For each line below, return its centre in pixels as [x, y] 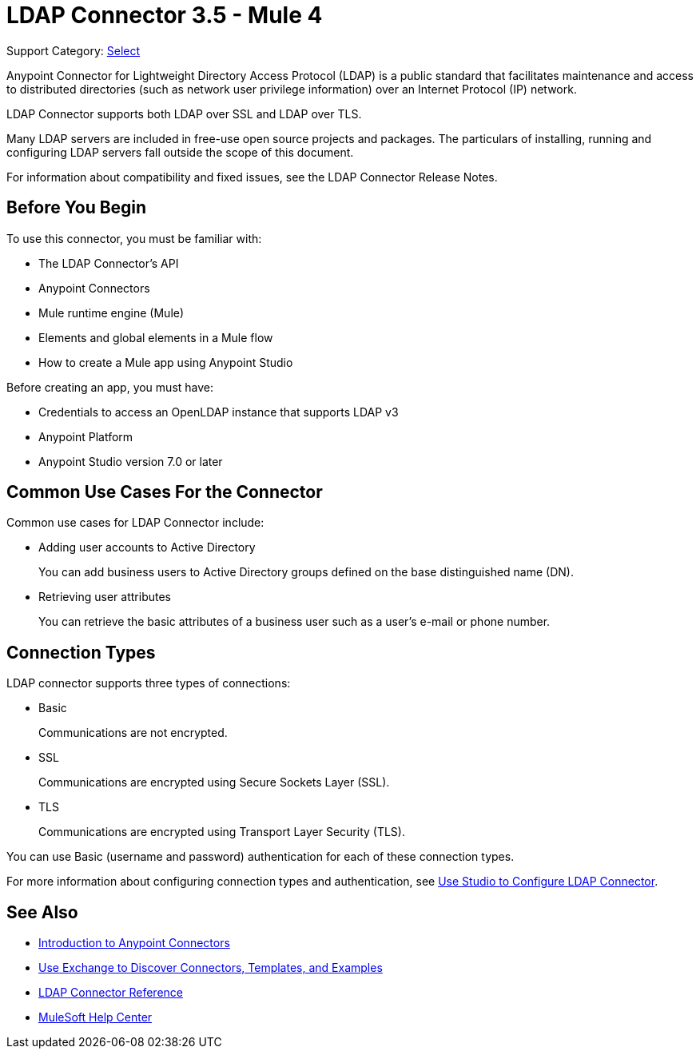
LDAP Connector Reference [111, 993]
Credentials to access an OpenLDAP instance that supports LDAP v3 [219, 412]
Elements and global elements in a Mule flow [156, 337]
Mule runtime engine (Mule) [111, 313]
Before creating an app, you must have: [110, 387]
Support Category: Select [74, 50]
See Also [42, 912]
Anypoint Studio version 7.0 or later [131, 461]
